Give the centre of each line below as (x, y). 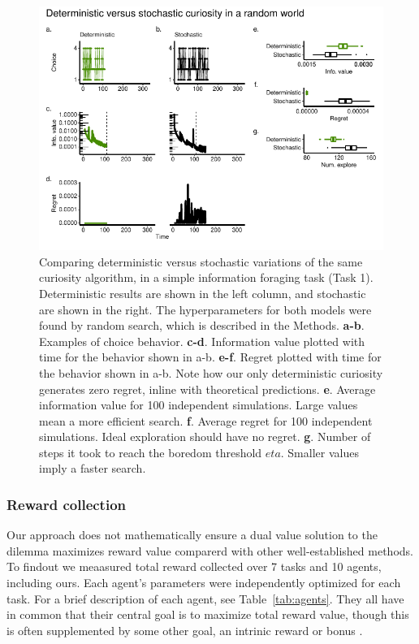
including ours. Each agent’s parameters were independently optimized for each (204, 583)
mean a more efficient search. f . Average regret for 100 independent (206, 420)
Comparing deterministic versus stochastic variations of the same (201, 261)
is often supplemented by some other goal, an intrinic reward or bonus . (185, 630)
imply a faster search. (93, 468)
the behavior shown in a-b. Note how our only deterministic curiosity (211, 372)
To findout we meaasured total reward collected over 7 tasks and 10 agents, (194, 566)
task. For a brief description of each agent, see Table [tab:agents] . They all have (205, 598)
